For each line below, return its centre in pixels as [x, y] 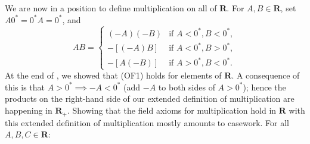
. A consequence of [266, 75]
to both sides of [187, 87]
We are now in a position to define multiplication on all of [111, 8]
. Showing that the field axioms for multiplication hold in [172, 110]
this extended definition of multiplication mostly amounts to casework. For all [147, 122]
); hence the [264, 87]
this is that [25, 87]
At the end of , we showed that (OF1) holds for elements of [113, 75]
